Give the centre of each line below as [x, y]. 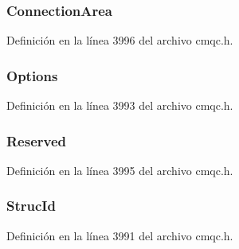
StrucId [31, 206]
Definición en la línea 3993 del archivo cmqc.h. [120, 105]
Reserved [37, 140]
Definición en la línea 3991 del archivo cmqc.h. [120, 235]
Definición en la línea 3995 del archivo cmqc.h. [120, 170]
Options [32, 75]
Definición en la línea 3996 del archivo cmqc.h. [120, 40]
